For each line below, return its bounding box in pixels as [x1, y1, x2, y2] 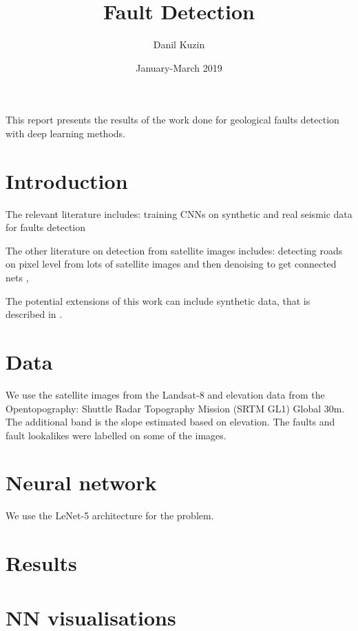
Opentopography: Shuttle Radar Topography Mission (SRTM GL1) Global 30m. [6, 401, 345, 415]
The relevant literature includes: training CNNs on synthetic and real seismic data [6, 206, 352, 221]
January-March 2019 [136, 60, 222, 74]
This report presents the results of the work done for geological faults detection [6, 112, 339, 127]
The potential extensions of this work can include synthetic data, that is [6, 293, 310, 308]
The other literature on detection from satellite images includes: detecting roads [6, 243, 343, 257]
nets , [6, 270, 29, 284]
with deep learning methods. [6, 126, 125, 140]
